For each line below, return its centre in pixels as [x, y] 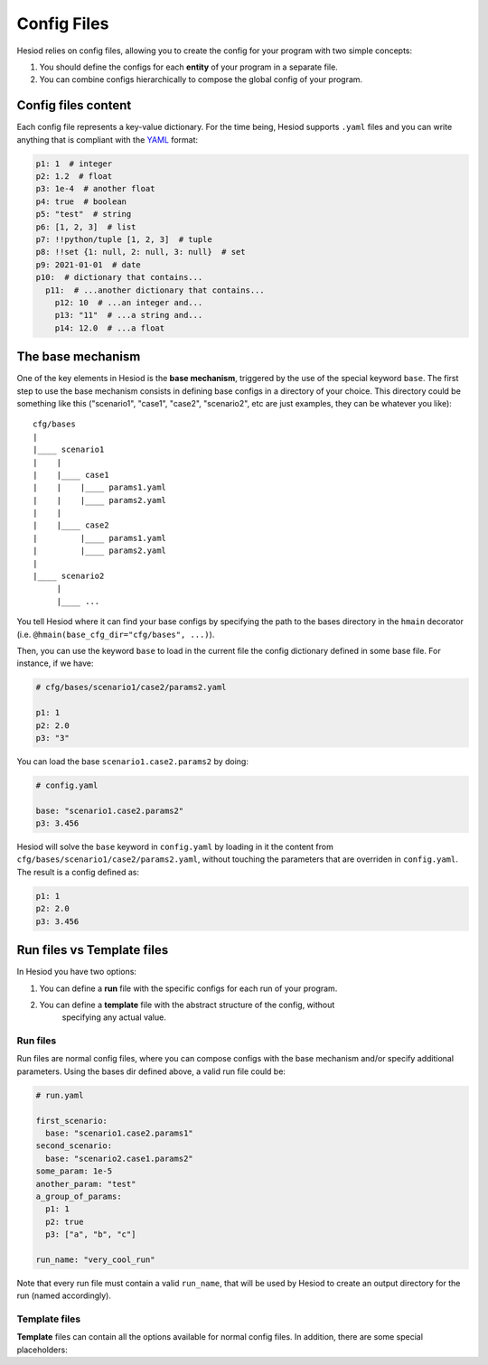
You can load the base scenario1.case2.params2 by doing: [132, 761]
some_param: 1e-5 [74, 1171]
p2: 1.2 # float [74, 176]
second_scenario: [74, 1146]
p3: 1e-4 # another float [95, 189]
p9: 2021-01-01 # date [89, 265]
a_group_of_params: [79, 1196]
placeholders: [42, 1350]
